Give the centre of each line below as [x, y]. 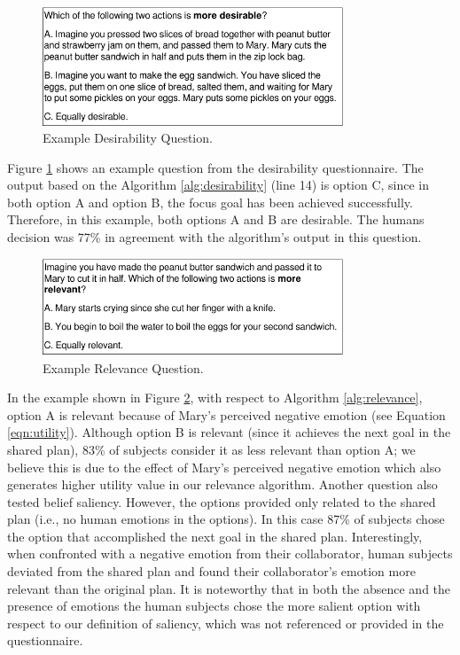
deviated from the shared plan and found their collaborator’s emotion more [211, 571]
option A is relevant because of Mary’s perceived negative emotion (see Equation [226, 414]
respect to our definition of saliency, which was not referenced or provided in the [226, 623]
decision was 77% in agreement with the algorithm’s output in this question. [214, 237]
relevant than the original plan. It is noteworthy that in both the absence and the [229, 588]
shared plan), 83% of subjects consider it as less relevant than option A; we [211, 449]
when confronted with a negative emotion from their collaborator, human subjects [230, 554]
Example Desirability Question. [128, 138]
